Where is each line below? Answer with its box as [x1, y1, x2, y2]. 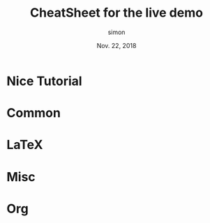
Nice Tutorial [6, 73, 82, 89]
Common [6, 105, 61, 121]
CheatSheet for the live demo [29, 5, 204, 21]
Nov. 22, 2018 [96, 41, 137, 49]
